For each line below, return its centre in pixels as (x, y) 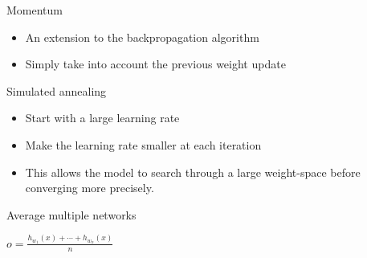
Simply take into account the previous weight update (155, 64)
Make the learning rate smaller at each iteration (143, 144)
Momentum (35, 10)
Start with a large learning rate (102, 118)
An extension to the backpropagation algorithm (142, 37)
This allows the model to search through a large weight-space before (193, 172)
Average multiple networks (71, 214)
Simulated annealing (57, 90)
